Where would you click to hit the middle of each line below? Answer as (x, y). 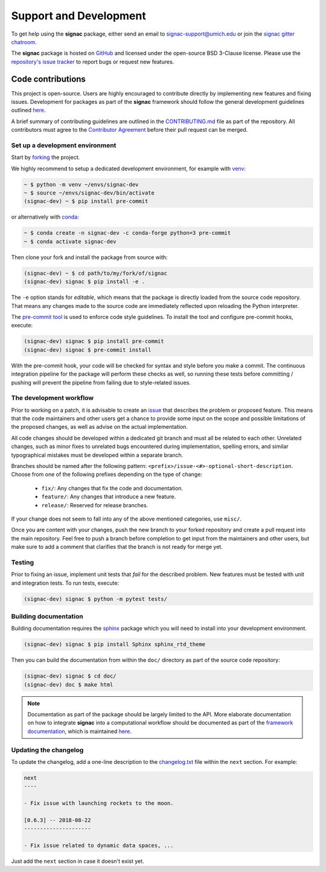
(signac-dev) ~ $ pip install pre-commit (86, 201)
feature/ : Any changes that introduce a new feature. (109, 497)
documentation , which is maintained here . (80, 731)
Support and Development (78, 16)
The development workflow (53, 398)
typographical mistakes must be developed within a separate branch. (97, 455)
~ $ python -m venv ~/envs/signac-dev (81, 184)
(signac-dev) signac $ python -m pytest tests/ (95, 599)
